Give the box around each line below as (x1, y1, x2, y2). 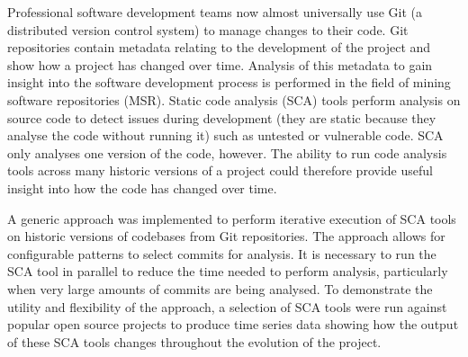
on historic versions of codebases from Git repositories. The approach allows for (7, 227, 445, 245)
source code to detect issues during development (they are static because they (7, 108, 436, 127)
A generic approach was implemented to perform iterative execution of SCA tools (7, 209, 456, 228)
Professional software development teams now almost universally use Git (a (7, 3, 422, 21)
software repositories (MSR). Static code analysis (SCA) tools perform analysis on (7, 90, 461, 109)
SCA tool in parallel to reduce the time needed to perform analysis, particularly (7, 262, 448, 281)
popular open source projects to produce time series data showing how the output (7, 315, 459, 334)
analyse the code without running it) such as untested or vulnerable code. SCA (7, 126, 444, 145)
